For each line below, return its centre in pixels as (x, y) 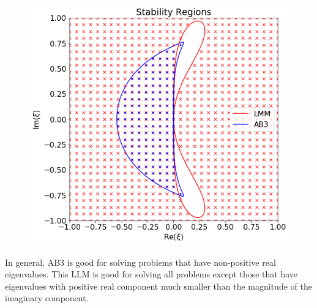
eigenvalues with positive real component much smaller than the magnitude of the (158, 286)
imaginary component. (47, 298)
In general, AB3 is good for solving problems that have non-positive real (140, 262)
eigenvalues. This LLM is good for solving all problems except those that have (151, 274)
